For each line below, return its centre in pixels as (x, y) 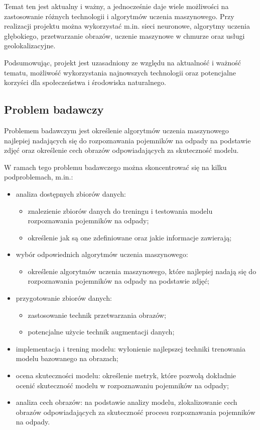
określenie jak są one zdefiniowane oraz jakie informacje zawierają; (130, 237)
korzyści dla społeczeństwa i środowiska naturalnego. (85, 82)
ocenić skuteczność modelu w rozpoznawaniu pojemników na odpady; (122, 385)
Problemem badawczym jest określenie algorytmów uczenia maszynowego (116, 130)
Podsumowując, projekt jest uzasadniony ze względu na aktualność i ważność (122, 62)
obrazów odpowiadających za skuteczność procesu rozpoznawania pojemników (136, 412)
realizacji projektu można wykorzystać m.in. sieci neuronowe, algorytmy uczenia (127, 26)
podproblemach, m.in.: (39, 177)
